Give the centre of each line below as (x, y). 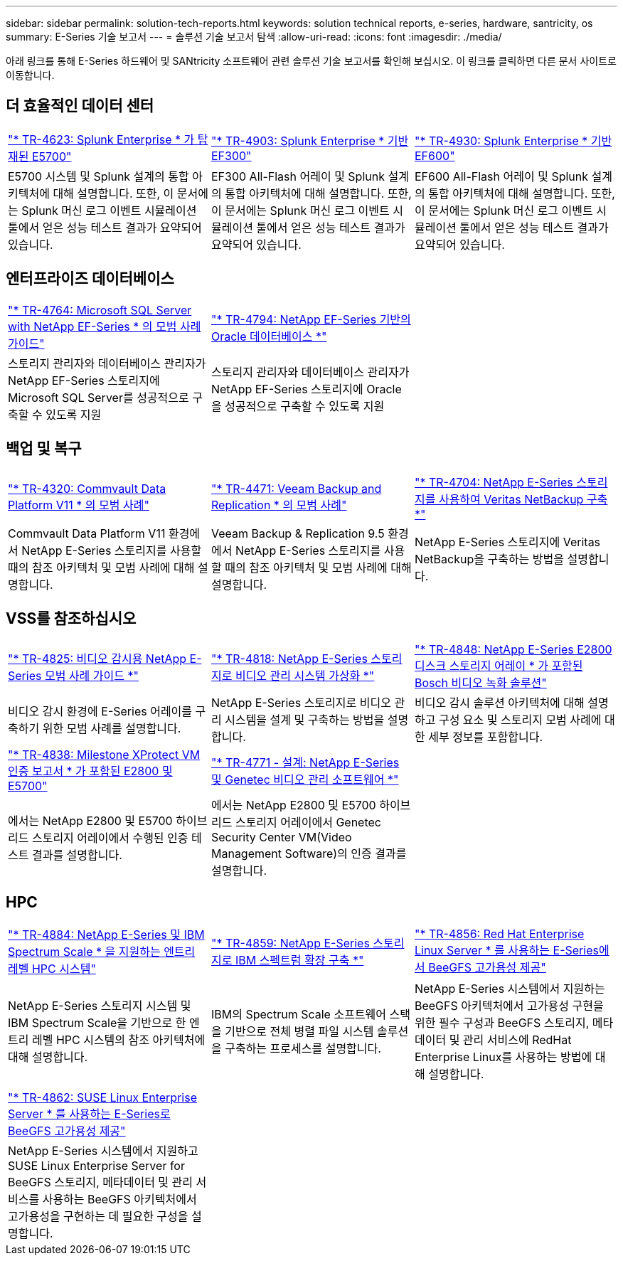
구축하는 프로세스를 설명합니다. (303, 1049)
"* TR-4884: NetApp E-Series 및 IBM (106, 935)
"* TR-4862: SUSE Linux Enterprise (102, 1098)
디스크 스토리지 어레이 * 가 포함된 (499, 666)
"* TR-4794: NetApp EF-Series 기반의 (311, 319)
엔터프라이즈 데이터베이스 (90, 279)
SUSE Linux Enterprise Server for (96, 1166)
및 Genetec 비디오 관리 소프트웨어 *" (305, 780)
